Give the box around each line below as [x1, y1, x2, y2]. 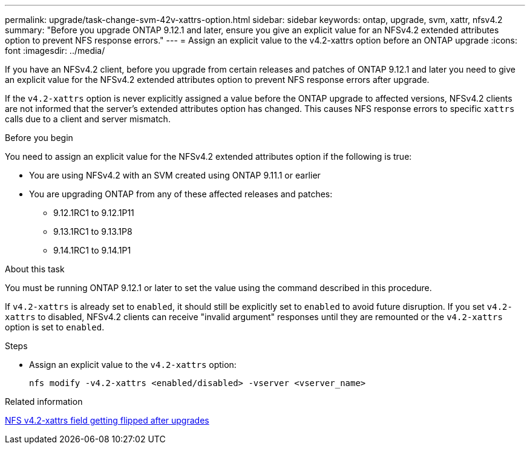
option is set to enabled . [5, 322, 105, 332]
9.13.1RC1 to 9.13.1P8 [53, 226, 132, 237]
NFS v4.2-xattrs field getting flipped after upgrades [5, 415, 209, 425]
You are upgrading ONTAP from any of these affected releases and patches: [29, 189, 333, 199]
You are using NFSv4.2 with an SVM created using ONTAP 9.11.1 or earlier [29, 170, 321, 180]
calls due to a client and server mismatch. [5, 114, 171, 124]
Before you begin [5, 133, 73, 143]
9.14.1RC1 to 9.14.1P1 [53, 245, 131, 255]
